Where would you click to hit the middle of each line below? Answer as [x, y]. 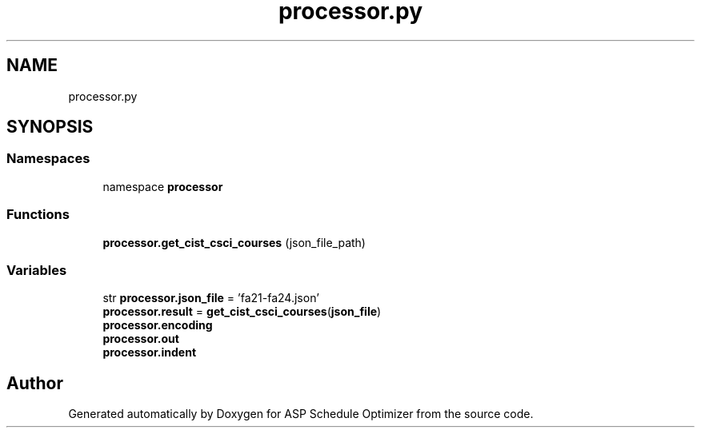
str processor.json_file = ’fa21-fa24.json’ [211, 298]
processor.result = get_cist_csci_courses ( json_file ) [242, 312]
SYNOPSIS [50, 127]
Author [35, 383]
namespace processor [163, 186]
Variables [37, 270]
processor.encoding [158, 325]
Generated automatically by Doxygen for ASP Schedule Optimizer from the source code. [301, 414]
